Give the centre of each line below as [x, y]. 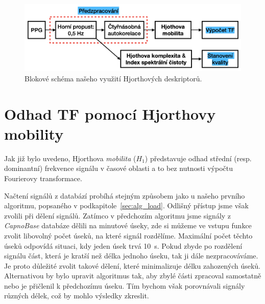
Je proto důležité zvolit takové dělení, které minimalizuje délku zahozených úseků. [132, 265]
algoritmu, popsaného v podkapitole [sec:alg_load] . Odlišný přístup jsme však [126, 205]
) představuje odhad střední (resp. [198, 158]
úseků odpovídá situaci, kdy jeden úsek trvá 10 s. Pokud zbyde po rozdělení [123, 245]
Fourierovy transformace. [43, 178]
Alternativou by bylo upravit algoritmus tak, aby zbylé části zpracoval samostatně [133, 276]
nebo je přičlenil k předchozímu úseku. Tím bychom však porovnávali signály [125, 285]
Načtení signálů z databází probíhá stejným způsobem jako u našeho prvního [125, 195]
